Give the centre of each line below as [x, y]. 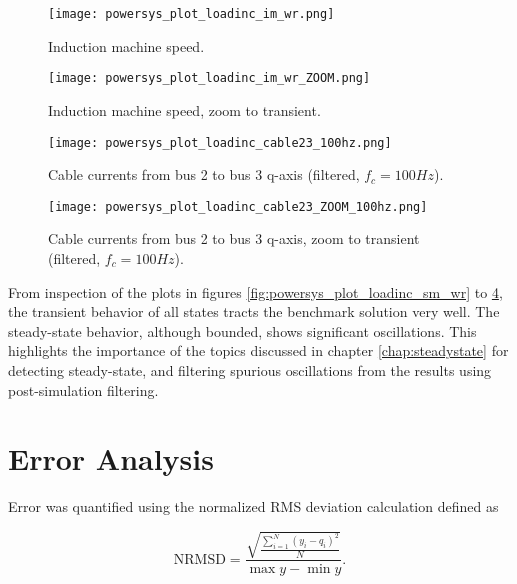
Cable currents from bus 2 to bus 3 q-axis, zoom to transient [234, 238]
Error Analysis [111, 458]
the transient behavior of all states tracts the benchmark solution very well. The [254, 311]
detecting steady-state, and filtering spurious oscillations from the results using [250, 369]
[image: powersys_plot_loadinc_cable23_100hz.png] [220, 142]
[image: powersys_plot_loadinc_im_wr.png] [191, 14]
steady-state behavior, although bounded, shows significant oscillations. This [242, 330]
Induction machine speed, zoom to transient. [184, 109]
